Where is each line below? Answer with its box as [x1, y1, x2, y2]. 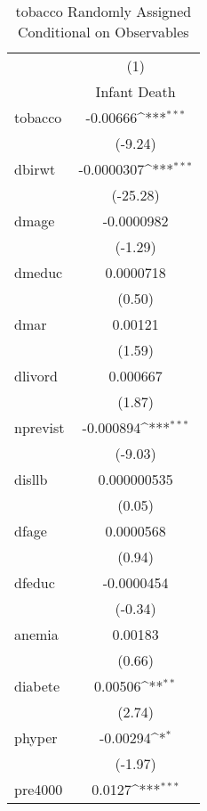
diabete [14, 676, 60, 696]
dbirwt [14, 159, 56, 179]
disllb [14, 469, 48, 489]
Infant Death [95, 81, 176, 102]
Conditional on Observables [17, 21, 189, 42]
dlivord [14, 365, 58, 386]
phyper [14, 727, 58, 748]
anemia [14, 624, 59, 644]
